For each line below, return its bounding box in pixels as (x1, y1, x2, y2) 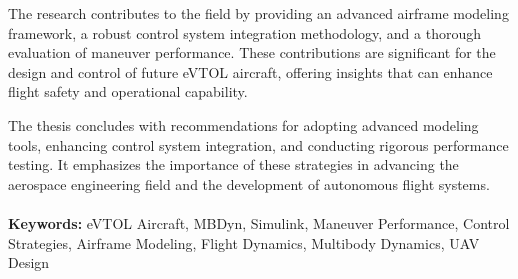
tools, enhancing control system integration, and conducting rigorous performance (8, 134, 509, 155)
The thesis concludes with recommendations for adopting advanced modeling (8, 114, 479, 135)
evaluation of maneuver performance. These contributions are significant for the (8, 42, 496, 63)
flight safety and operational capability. (8, 81, 248, 102)
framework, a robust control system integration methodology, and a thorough (8, 22, 482, 43)
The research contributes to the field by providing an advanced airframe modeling (8, 3, 509, 23)
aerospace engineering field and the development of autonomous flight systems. (8, 173, 490, 194)
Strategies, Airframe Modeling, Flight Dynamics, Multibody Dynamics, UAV (8, 232, 480, 253)
